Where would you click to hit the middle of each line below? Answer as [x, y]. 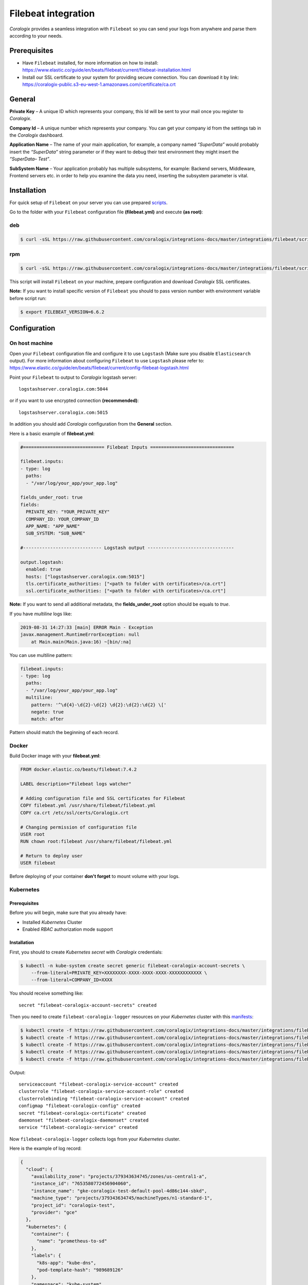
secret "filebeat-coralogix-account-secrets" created [88, 1005]
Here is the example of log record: [46, 1148]
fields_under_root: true [52, 498]
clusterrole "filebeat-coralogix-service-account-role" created [101, 1091]
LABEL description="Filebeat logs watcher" [76, 784]
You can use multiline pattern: [41, 655]
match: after [47, 719]
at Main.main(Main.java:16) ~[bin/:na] [81, 642]
